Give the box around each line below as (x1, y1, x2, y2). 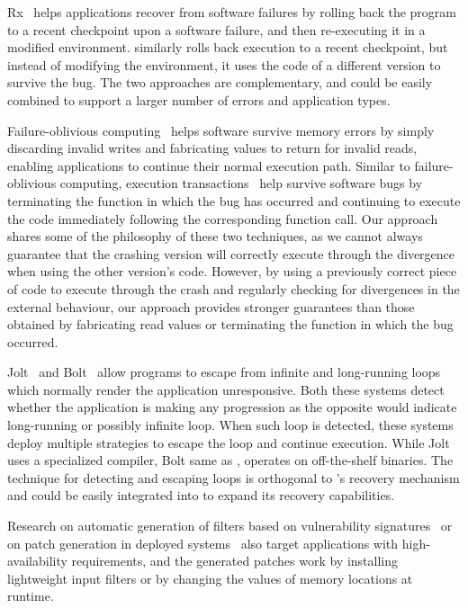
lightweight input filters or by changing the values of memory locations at (7, 568, 413, 587)
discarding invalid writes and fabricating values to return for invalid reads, (7, 139, 418, 157)
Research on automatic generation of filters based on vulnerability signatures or (7, 516, 453, 535)
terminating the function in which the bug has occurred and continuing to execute (7, 191, 461, 210)
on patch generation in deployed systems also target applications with (7, 533, 399, 552)
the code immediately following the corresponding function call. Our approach (7, 209, 438, 228)
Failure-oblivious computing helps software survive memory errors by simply (7, 121, 435, 139)
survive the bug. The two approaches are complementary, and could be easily (7, 73, 433, 92)
